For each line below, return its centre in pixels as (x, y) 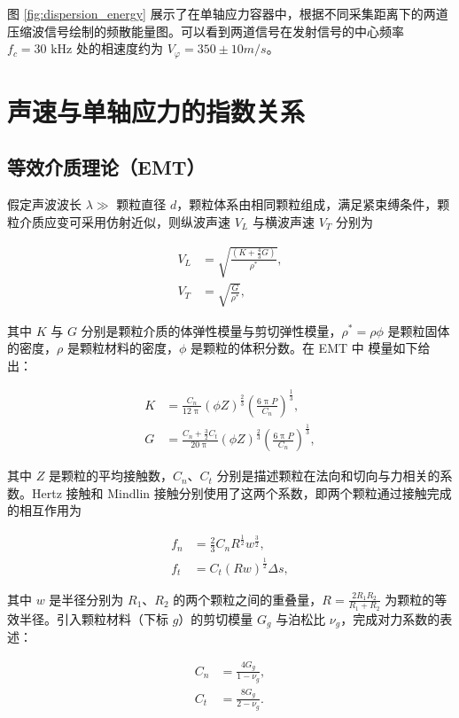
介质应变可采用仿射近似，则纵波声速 (124, 221)
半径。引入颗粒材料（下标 (93, 618)
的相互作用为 (44, 510)
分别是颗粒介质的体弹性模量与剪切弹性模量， (211, 330)
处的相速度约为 (119, 48)
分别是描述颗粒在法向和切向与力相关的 (328, 476)
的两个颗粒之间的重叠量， (248, 599)
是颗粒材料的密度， (123, 348)
